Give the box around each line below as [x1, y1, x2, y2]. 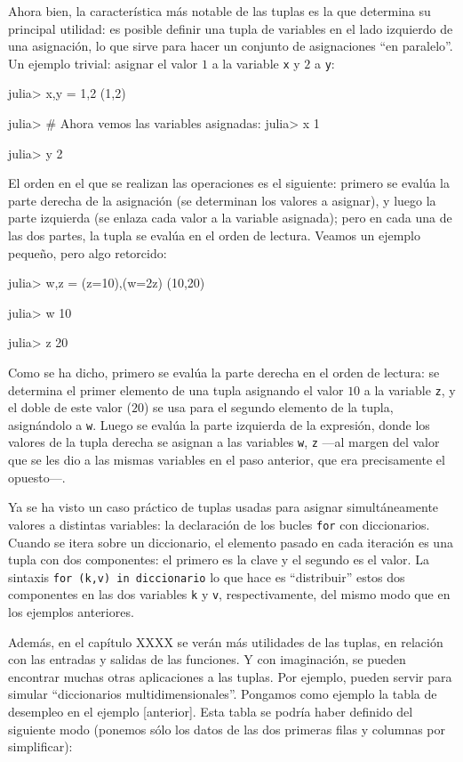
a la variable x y [212, 53, 300, 72]
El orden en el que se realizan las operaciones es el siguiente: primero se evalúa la [8, 174, 450, 192]
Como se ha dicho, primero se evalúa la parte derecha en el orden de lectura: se [8, 362, 440, 381]
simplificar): [8, 737, 73, 756]
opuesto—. [8, 467, 66, 486]
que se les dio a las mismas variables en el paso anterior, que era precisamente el [8, 450, 445, 469]
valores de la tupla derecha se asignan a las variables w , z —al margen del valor [8, 433, 440, 451]
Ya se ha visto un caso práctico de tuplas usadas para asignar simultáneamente [8, 498, 439, 516]
